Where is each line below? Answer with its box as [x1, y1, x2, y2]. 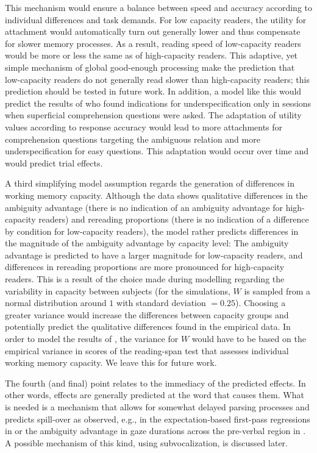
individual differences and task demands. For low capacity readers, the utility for [5, 13, 307, 26]
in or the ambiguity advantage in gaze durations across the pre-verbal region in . [5, 424, 306, 437]
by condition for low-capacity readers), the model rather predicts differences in [5, 224, 299, 237]
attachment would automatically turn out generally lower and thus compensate [5, 25, 301, 38]
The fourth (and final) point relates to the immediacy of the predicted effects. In [5, 376, 306, 389]
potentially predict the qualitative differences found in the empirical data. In [5, 320, 291, 333]
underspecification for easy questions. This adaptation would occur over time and [5, 144, 308, 157]
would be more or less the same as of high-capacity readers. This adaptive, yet [5, 49, 298, 62]
